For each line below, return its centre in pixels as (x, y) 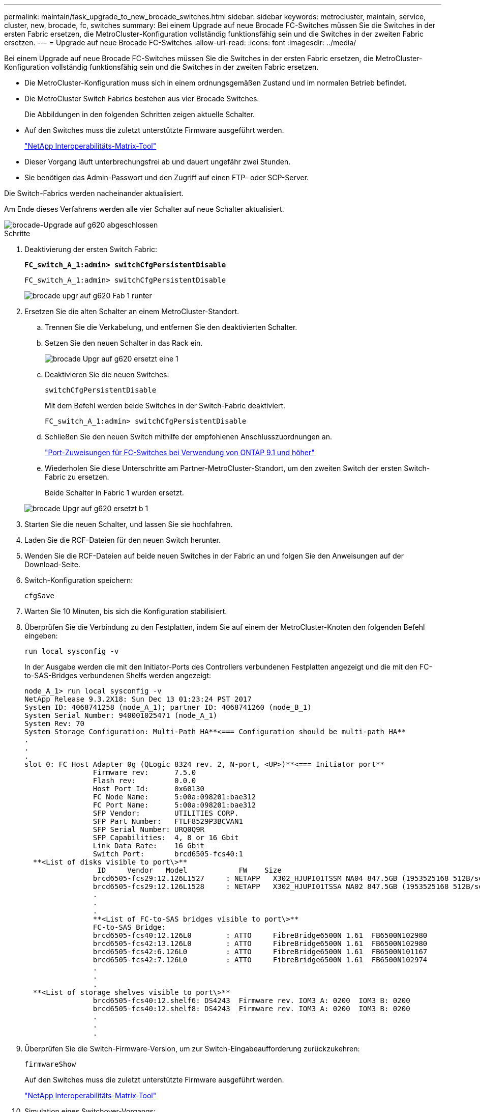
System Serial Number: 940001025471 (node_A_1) (121, 715)
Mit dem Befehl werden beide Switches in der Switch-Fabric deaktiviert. (165, 406)
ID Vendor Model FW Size (189, 870)
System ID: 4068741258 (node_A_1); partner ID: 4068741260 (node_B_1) (168, 707)
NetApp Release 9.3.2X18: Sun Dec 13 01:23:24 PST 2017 (138, 699)
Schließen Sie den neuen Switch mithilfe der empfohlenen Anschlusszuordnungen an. (188, 437)
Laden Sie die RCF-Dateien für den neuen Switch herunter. (123, 540)
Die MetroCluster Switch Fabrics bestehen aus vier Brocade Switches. (142, 99)
